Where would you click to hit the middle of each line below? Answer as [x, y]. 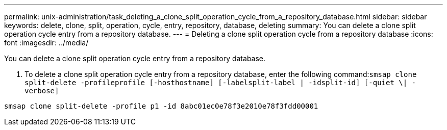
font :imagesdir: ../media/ [46, 43]
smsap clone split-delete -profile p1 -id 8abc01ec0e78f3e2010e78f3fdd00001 [161, 106]
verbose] [42, 91]
